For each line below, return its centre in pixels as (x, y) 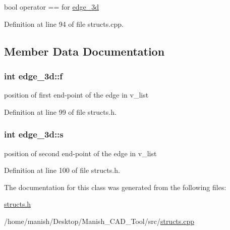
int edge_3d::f (34, 76)
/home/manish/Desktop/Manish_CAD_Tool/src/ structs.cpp (99, 221)
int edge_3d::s (34, 134)
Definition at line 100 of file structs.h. (62, 170)
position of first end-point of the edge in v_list (76, 95)
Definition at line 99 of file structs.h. (60, 111)
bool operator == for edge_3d (51, 7)
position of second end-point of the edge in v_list (80, 153)
